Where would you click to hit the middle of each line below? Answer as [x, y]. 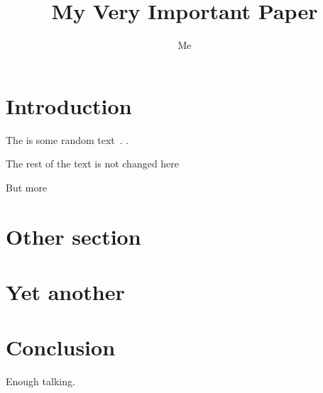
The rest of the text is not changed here [93, 164]
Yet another [65, 292]
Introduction [69, 105]
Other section [73, 236]
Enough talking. [40, 381]
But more [27, 187]
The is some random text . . [67, 139]
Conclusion [61, 347]
